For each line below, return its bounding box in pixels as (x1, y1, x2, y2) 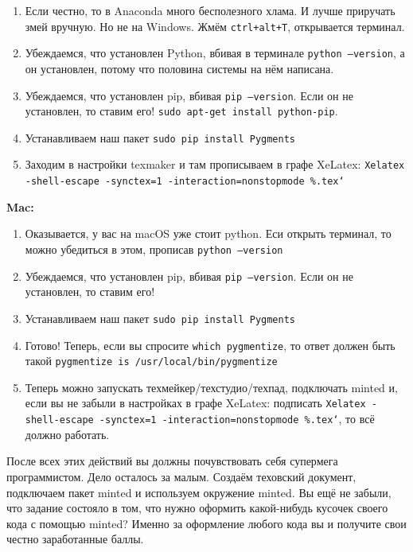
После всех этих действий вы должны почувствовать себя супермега (6, 453, 338, 469)
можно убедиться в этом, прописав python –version (25, 240, 283, 257)
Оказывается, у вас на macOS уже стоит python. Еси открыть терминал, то (25, 225, 392, 242)
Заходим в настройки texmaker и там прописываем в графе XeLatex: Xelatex (25, 156, 405, 173)
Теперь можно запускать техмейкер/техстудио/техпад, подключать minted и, (25, 379, 398, 395)
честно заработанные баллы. (6, 531, 144, 547)
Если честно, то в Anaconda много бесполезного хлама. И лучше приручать (25, 2, 395, 18)
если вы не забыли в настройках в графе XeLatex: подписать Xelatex (25, 395, 366, 411)
